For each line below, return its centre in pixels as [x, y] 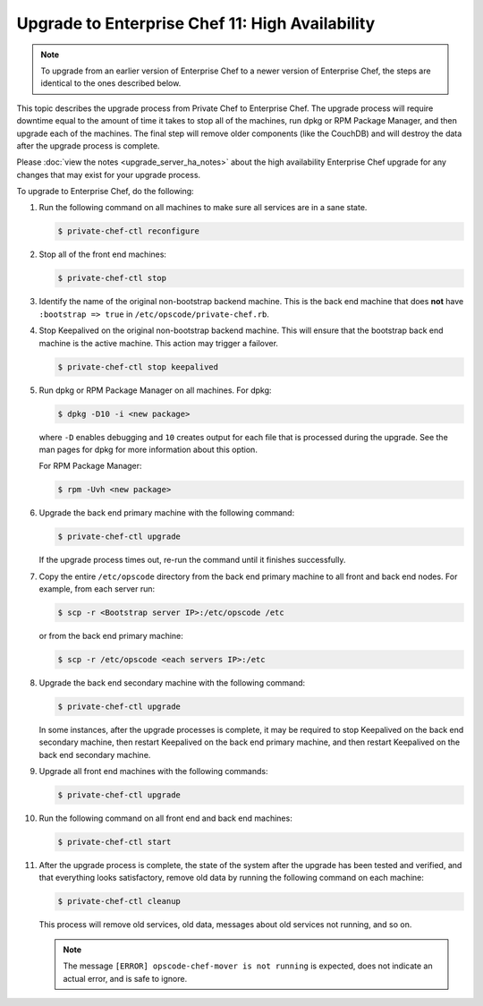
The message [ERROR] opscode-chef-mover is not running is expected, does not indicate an [248, 966]
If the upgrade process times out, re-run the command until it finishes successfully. [192, 560]
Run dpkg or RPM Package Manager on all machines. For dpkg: [155, 390]
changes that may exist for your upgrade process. [109, 175]
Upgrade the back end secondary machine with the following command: [172, 682]
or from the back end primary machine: [111, 635]
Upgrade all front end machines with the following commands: [153, 772]
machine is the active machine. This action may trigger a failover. [159, 343]
